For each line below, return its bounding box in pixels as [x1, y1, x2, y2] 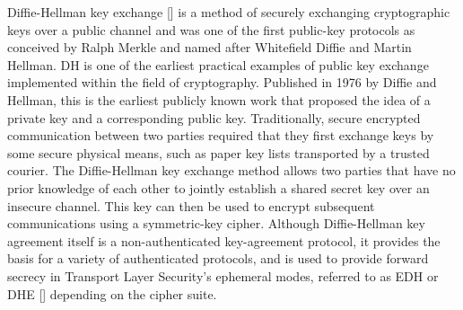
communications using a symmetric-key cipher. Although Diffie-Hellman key [7, 214, 425, 233]
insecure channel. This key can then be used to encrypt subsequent [7, 196, 375, 215]
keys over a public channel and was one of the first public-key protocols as [7, 20, 415, 39]
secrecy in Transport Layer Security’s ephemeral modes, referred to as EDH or [7, 266, 439, 285]
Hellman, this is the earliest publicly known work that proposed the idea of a [7, 90, 431, 109]
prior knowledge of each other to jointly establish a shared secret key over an [7, 178, 430, 197]
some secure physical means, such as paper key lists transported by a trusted [7, 143, 430, 162]
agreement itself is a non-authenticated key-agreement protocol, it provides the [7, 231, 441, 250]
